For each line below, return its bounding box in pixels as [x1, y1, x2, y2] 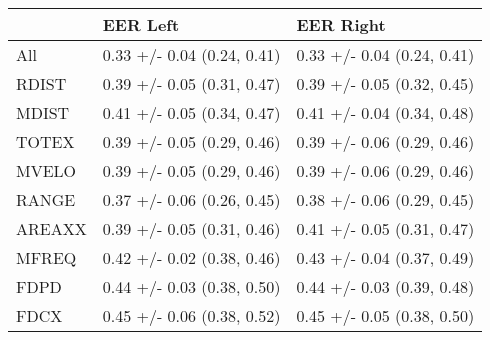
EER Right [296, 13, 386, 36]
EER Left [102, 13, 180, 36]
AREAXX [16, 217, 87, 240]
